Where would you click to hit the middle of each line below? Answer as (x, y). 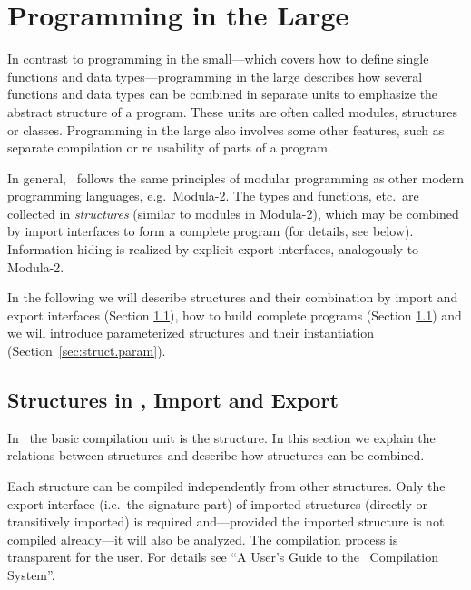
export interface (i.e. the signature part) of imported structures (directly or (218, 503)
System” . (31, 574)
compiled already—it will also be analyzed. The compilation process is (203, 539)
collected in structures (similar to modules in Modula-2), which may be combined (233, 213)
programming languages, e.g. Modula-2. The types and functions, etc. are (213, 196)
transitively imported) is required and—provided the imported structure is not (226, 521)
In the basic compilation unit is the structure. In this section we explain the (221, 437)
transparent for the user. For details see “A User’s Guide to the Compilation (223, 557)
